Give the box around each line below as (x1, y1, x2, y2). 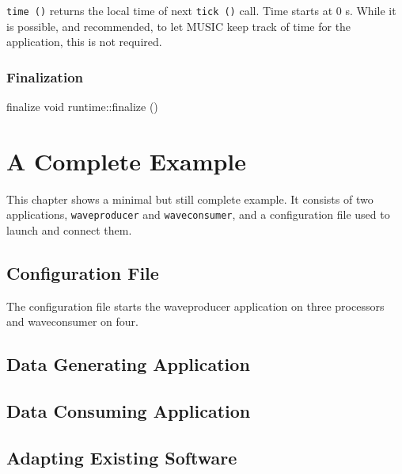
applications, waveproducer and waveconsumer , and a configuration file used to (6, 206, 390, 223)
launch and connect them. (6, 222, 132, 239)
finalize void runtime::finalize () (6, 98, 158, 115)
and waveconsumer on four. (6, 313, 138, 330)
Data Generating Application (6, 352, 250, 377)
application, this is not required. (6, 33, 162, 50)
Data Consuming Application (6, 399, 251, 423)
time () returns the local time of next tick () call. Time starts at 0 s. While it (6, 2, 396, 18)
